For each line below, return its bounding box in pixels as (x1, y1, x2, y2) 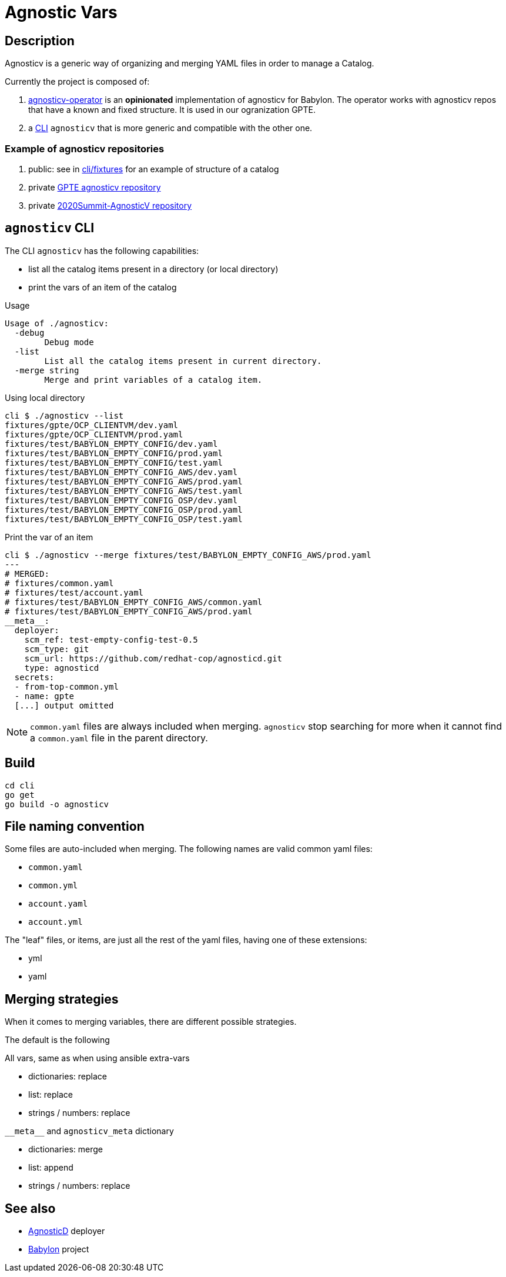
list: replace (28, 1089, 73, 1100)
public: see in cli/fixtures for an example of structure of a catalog (28, 163, 279, 174)
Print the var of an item (5, 531, 93, 542)
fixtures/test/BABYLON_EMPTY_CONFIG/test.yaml (5, 457, 223, 467)
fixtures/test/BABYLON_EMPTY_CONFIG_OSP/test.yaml (5, 514, 243, 524)
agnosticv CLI (5, 220, 95, 236)
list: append (28, 1162, 73, 1173)
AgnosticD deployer (28, 1226, 105, 1236)
